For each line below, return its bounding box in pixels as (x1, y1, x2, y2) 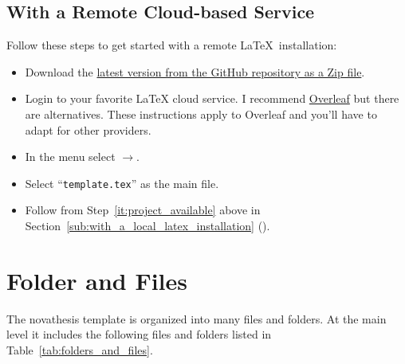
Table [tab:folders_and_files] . (6, 341, 153, 358)
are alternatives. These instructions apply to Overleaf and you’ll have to (25, 105, 377, 122)
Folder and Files (6, 264, 188, 296)
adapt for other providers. (25, 121, 151, 138)
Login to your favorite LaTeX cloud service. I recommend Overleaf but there (25, 90, 399, 107)
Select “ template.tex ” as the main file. (25, 174, 219, 191)
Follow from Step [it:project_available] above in (25, 202, 261, 218)
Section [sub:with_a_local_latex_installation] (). (25, 217, 270, 234)
